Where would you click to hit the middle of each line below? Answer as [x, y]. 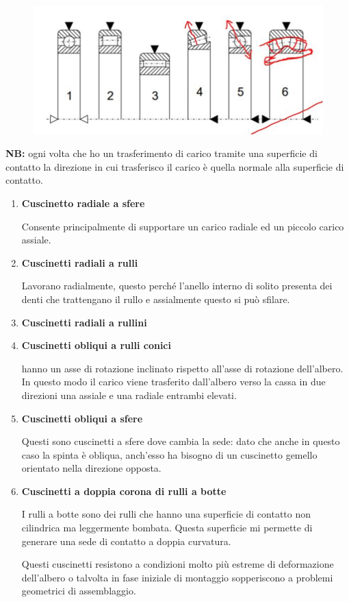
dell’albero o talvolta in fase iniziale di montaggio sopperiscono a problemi [177, 577]
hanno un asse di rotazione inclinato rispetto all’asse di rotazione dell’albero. [182, 368]
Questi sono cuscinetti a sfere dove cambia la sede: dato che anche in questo [181, 441]
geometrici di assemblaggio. [79, 591]
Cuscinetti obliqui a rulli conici [96, 345]
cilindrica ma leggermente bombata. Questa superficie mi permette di [167, 528]
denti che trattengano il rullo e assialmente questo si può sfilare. [156, 299]
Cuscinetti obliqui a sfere [82, 418]
